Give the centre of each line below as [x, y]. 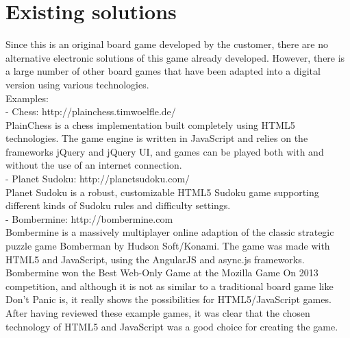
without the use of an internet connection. [94, 165]
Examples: [27, 98]
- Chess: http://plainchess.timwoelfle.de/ [91, 111]
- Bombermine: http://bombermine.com [89, 218]
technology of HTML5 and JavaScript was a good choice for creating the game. [172, 326]
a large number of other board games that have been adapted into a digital [163, 71]
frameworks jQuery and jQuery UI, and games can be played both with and [165, 151]
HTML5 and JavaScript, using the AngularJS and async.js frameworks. [155, 259]
